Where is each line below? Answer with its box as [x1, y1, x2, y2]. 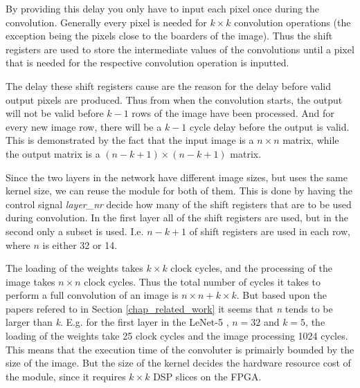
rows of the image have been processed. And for [132, 106, 334, 120]
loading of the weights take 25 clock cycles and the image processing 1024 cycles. [6, 329, 348, 343]
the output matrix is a [6, 146, 100, 160]
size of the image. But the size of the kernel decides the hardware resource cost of [6, 355, 351, 370]
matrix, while [282, 133, 339, 147]
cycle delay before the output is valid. [190, 119, 350, 133]
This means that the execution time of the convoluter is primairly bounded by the [6, 342, 354, 356]
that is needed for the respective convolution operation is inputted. [6, 55, 289, 70]
